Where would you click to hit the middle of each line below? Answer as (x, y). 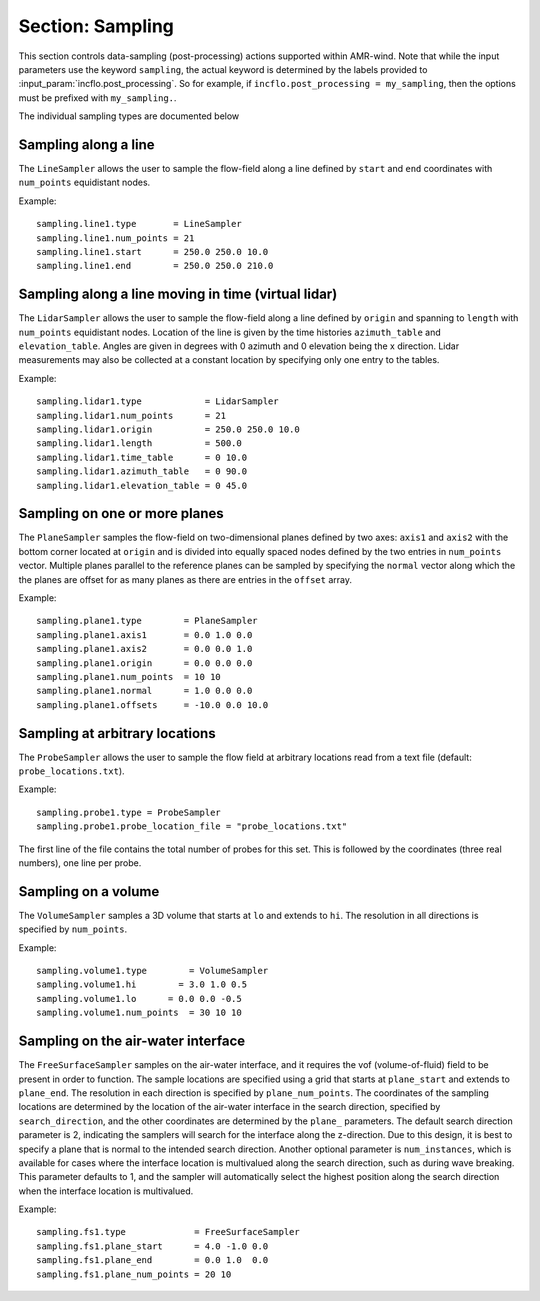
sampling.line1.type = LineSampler (139, 224)
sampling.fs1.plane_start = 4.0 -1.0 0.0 (152, 1246)
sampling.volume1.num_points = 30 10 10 (139, 1013)
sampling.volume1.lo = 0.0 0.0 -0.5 (139, 998)
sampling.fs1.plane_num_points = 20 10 (134, 1274)
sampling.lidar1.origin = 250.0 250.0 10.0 (168, 429)
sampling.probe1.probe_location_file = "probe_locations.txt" (192, 826)
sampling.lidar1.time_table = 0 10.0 (142, 457)
